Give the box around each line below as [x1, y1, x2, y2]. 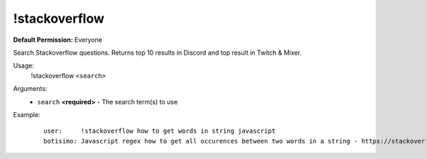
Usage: [13, 61, 35, 70]
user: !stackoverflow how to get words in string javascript [43, 127, 276, 135]
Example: [13, 110, 40, 119]
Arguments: [13, 84, 48, 93]
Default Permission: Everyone [13, 35, 103, 44]
